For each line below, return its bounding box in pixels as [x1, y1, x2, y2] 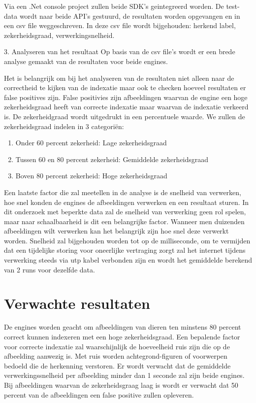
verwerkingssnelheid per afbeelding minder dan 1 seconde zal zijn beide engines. [4, 370, 245, 380]
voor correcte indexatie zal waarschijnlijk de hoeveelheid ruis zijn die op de [4, 341, 230, 351]
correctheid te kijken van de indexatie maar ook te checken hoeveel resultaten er [4, 82, 246, 93]
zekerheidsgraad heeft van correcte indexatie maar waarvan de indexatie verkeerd [4, 101, 249, 112]
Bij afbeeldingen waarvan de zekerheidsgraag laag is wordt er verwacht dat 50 [4, 379, 238, 390]
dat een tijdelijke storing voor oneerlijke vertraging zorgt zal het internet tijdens [4, 245, 246, 255]
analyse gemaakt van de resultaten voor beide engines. [4, 56, 168, 66]
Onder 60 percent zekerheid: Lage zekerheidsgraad [15, 137, 167, 148]
